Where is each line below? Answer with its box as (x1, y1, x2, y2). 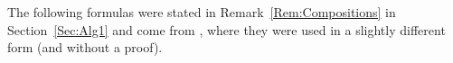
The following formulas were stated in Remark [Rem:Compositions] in (7, 3, 396, 21)
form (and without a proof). (7, 38, 163, 57)
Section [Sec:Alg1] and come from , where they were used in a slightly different (7, 20, 446, 39)
